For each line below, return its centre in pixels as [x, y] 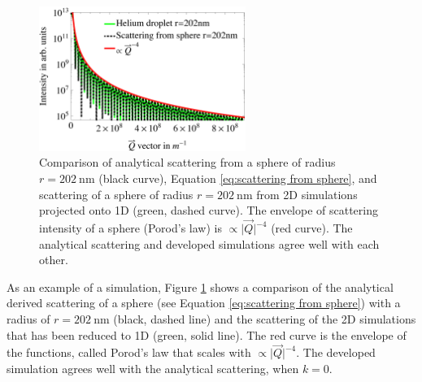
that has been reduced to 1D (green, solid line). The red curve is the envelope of [207, 334]
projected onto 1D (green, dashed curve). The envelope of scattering [209, 210]
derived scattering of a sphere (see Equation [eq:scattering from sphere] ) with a [204, 303]
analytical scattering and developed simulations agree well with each [209, 243]
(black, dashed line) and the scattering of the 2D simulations [265, 319]
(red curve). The [312, 228]
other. [54, 260]
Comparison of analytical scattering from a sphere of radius [187, 162]
